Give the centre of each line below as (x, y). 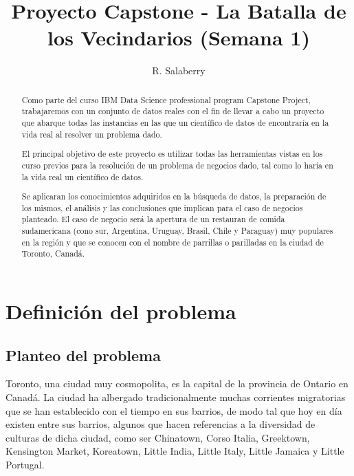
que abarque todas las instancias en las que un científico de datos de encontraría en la (175, 123)
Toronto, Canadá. (53, 253)
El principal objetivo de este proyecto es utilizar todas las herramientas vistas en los (172, 154)
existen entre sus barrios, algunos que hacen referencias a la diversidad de (161, 424)
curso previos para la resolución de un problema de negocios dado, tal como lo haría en (177, 165)
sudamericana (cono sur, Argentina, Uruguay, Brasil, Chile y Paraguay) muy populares (177, 231)
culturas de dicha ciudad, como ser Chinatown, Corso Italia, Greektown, (158, 437)
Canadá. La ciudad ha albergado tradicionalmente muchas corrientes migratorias (176, 397)
